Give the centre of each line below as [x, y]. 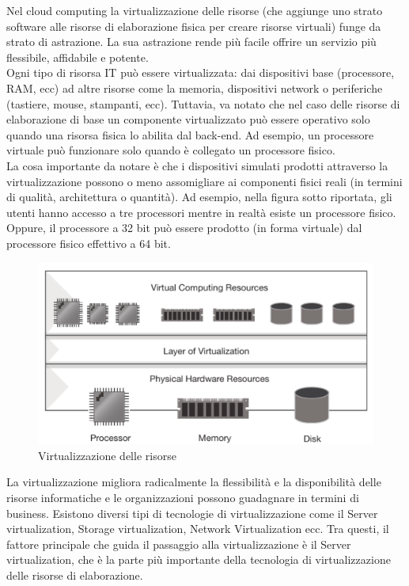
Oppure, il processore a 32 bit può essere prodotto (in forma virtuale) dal [184, 228]
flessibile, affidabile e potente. [78, 57]
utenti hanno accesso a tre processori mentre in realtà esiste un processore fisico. [201, 212]
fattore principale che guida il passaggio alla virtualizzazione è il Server [179, 544]
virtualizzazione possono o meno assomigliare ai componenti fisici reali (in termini [204, 181]
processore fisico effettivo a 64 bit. [89, 243]
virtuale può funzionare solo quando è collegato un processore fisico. [171, 150]
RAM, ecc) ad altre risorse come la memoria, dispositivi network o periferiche [195, 88]
